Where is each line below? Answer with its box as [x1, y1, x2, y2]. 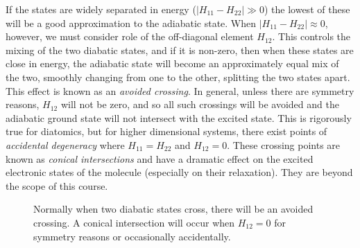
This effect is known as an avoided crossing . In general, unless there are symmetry [6, 83, 354, 98]
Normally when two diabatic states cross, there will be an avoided [33, 202, 314, 216]
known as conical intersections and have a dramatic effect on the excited [6, 151, 314, 166]
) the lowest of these [264, 2, 350, 16]
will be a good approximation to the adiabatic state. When [6, 15, 257, 30]
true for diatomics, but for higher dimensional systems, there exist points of [6, 124, 327, 139]
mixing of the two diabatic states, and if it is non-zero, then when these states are [6, 42, 354, 57]
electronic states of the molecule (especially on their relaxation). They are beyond [6, 165, 353, 179]
